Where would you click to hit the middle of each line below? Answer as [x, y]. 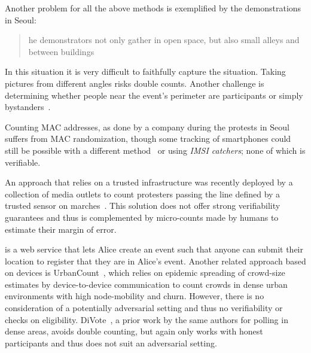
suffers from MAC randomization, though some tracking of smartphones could [148, 139]
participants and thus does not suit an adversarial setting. [111, 343]
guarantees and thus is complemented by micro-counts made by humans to [142, 217]
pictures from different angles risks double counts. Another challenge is [135, 83]
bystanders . [28, 107]
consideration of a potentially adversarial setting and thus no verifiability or [144, 308]
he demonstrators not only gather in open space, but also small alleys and [164, 40]
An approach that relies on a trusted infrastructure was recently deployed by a [149, 182]
